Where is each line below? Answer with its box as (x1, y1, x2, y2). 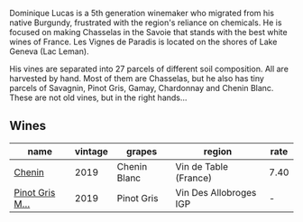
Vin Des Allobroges (175, 186, 257, 199)
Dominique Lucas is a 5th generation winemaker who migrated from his (9, 8, 275, 18)
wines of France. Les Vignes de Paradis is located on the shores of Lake (9, 36, 278, 47)
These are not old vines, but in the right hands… (9, 92, 188, 103)
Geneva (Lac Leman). (9, 46, 89, 57)
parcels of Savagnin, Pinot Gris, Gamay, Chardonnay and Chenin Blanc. (9, 83, 274, 93)
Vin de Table (175, 160, 228, 172)
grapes (125, 144, 158, 157)
